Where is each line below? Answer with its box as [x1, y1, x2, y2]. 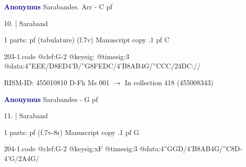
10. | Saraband [4, 18, 48, 28]
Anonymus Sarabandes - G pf [4, 94, 98, 104]
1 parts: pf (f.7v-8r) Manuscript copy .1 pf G [4, 127, 139, 137]
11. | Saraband [4, 110, 48, 121]
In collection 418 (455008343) [124, 77, 213, 87]
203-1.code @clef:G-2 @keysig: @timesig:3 [4, 51, 129, 61]
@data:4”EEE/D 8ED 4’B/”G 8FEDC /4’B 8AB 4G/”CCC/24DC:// [4, 61, 201, 71]
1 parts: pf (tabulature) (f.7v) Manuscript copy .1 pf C [4, 34, 169, 45]
